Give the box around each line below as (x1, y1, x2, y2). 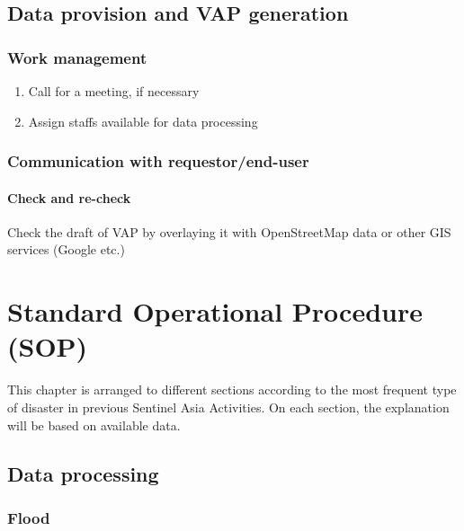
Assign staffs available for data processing (28, 111, 258, 130)
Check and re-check (7, 188, 131, 207)
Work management (7, 46, 147, 68)
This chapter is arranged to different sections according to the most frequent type (7, 380, 457, 399)
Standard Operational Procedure (7, 293, 423, 330)
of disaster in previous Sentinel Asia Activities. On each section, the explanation (7, 397, 450, 416)
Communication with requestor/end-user (7, 150, 309, 173)
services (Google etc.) (7, 240, 125, 259)
